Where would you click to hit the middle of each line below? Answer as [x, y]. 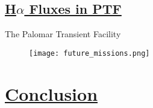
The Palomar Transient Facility [63, 34]
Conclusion [52, 93]
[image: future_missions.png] [89, 53]
